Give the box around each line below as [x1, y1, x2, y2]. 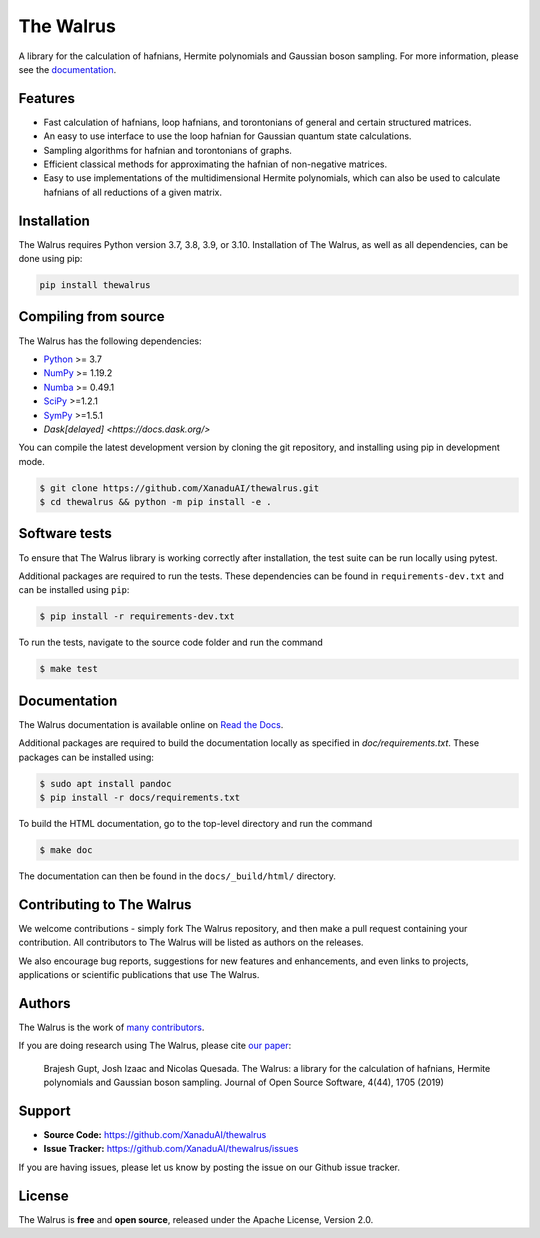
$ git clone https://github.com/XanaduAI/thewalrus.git [39, 482, 320, 494]
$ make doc [39, 844, 93, 855]
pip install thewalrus [39, 280, 151, 291]
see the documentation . [18, 63, 117, 75]
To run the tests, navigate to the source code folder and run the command [18, 636, 324, 649]
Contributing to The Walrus [18, 896, 192, 913]
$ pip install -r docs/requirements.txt [39, 791, 240, 803]
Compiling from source [18, 308, 165, 325]
